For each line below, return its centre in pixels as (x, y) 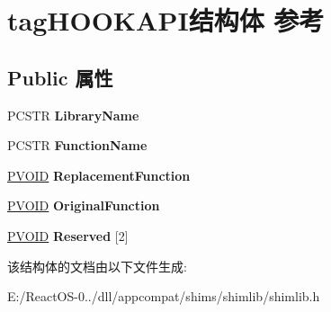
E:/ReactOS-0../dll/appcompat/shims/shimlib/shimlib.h (164, 296)
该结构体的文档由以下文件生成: (97, 266)
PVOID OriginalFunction (84, 205)
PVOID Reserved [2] (68, 235)
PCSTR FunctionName (77, 145)
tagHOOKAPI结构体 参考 (166, 20)
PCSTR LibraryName (73, 115)
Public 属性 (60, 77)
